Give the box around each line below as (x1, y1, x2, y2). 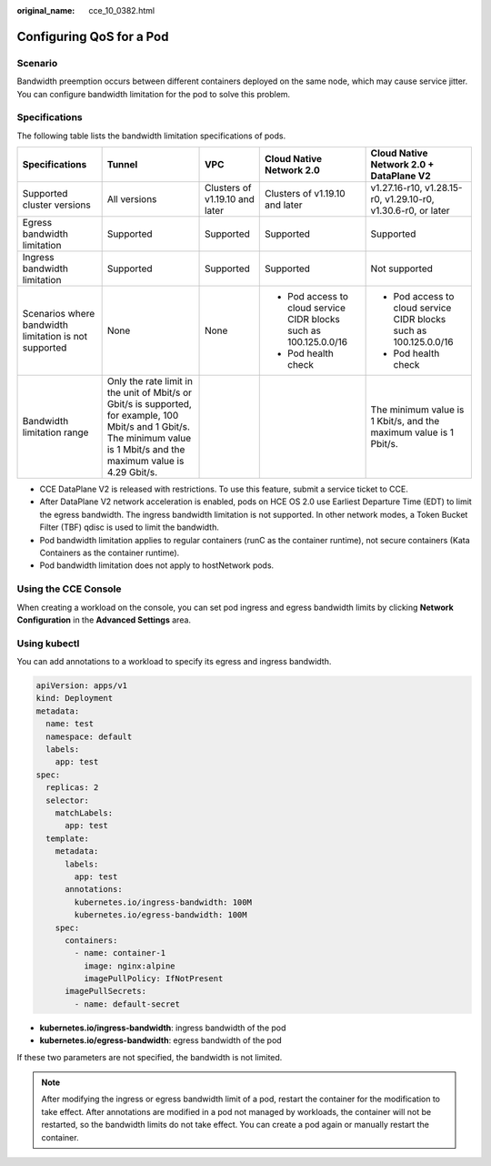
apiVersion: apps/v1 (35, 681, 127, 691)
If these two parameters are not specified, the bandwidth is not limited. (16, 1051, 283, 1062)
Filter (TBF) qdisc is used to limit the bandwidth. (39, 522, 220, 532)
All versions (106, 193, 157, 206)
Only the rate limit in (106, 375, 193, 388)
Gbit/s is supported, (106, 398, 193, 411)
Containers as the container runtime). (39, 547, 180, 559)
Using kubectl (16, 637, 80, 650)
